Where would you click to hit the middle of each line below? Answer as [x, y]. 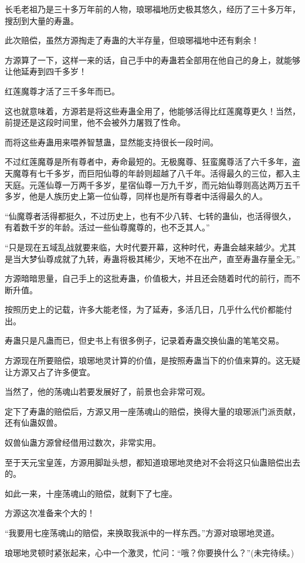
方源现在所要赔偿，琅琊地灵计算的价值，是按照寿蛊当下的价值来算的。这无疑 [152, 360]
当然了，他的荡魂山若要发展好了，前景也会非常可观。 [107, 391]
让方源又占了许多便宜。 [50, 372]
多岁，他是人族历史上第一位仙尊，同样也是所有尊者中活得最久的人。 [136, 196]
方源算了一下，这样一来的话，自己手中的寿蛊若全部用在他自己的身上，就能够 [152, 60]
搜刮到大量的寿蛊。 [42, 20]
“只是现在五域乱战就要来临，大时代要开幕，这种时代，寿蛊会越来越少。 [142, 247]
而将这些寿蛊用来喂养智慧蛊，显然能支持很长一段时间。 [111, 142]
